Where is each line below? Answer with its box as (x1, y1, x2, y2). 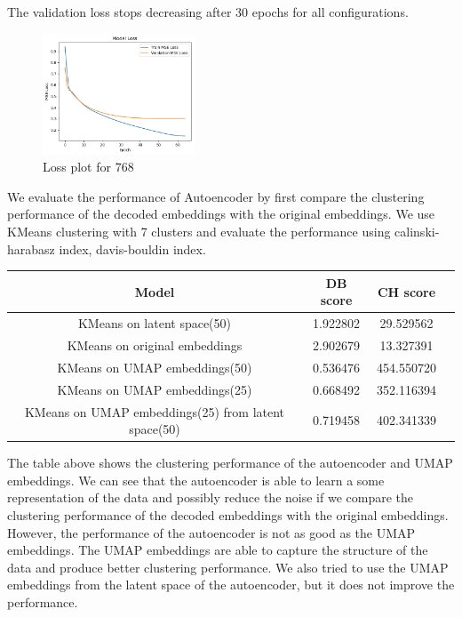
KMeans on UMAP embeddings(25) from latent (24, 402, 285, 421)
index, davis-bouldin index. (59, 239, 206, 258)
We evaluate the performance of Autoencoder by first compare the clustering (7, 187, 425, 205)
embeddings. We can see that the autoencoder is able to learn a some (7, 470, 385, 489)
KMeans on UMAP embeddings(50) (57, 357, 252, 376)
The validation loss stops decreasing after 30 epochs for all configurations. (7, 3, 409, 20)
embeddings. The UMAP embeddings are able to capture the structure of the (7, 541, 428, 559)
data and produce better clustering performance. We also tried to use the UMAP (7, 557, 449, 576)
